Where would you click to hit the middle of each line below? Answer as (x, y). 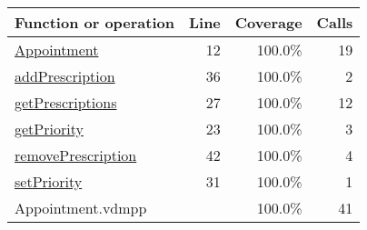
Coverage (268, 22)
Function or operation (94, 22)
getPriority (49, 129)
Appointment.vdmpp (81, 208)
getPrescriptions (66, 102)
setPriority (49, 181)
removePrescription (76, 155)
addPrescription (65, 76)
